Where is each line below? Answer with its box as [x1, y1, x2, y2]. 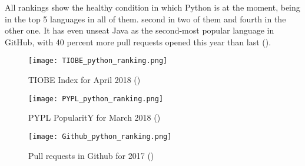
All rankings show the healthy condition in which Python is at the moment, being [5, 1, 300, 13]
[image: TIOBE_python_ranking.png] [28, 57, 168, 65]
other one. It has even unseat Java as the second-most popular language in [5, 24, 274, 36]
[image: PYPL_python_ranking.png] [28, 94, 164, 103]
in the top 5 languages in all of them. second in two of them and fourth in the [5, 12, 286, 25]
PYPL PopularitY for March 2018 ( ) [28, 111, 161, 124]
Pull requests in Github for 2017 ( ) [28, 149, 154, 161]
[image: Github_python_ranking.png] [28, 132, 172, 141]
